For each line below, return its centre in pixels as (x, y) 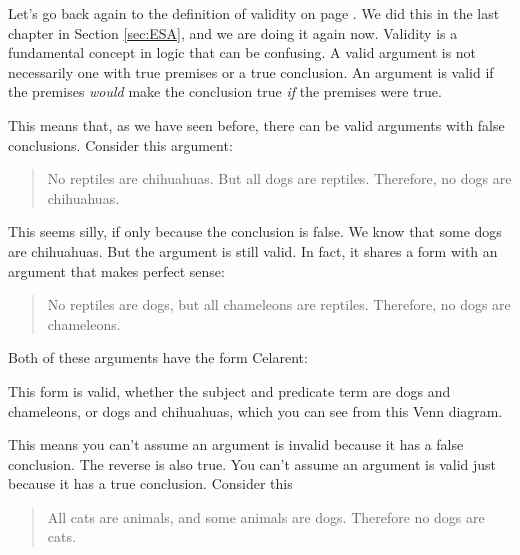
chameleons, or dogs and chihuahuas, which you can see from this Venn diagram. (255, 410)
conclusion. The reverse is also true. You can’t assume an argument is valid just (252, 463)
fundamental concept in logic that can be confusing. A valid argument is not (242, 52)
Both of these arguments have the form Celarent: (158, 357)
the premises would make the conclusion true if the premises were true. (225, 91)
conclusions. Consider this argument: (120, 144)
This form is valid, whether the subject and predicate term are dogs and (229, 390)
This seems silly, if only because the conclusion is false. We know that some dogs (255, 231)
